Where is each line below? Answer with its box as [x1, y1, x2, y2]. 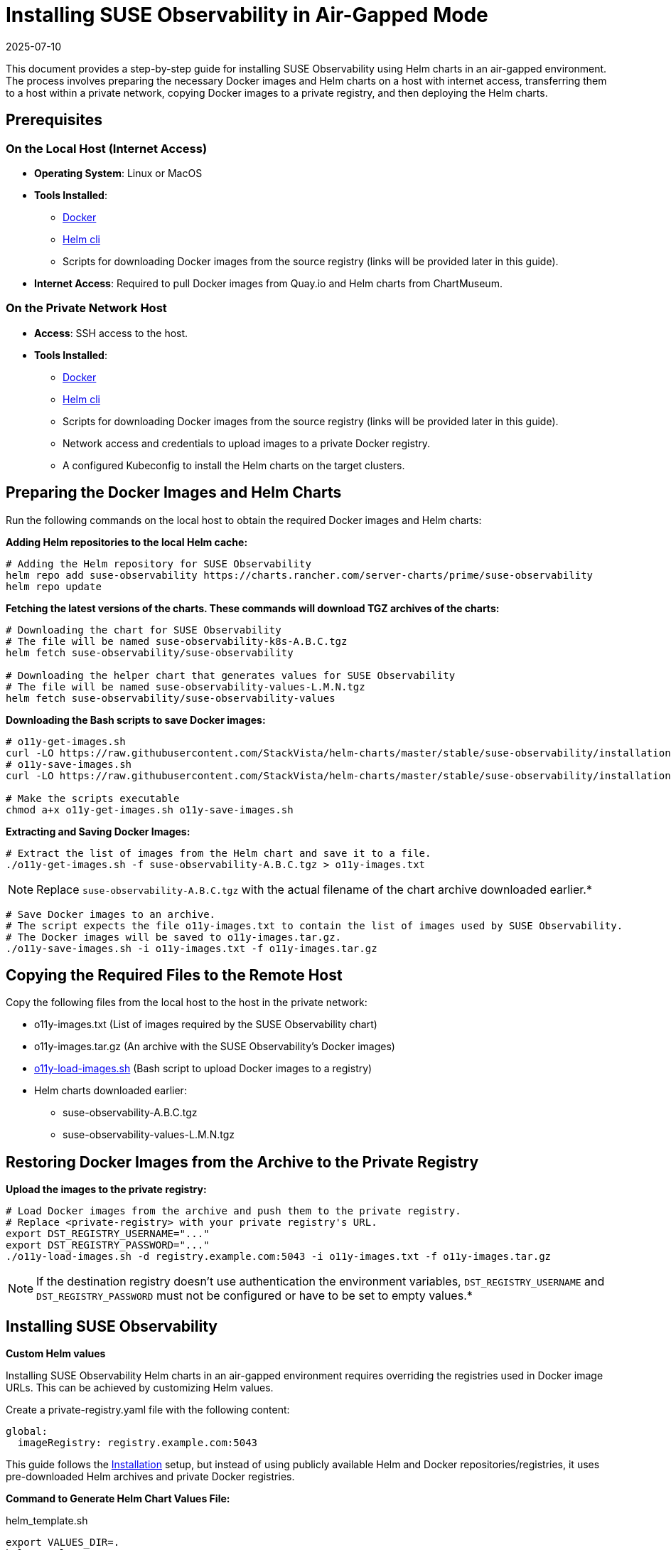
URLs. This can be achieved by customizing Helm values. [6, 1381, 274, 1394]
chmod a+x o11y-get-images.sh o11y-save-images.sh [6, 803, 294, 816]
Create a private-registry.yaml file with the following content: [6, 1404, 290, 1416]
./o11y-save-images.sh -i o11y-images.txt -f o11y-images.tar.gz [6, 942, 377, 954]
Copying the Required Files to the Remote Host [6, 966, 343, 984]
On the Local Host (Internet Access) [6, 141, 208, 156]
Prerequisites [6, 111, 102, 129]
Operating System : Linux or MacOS [34, 166, 203, 179]
